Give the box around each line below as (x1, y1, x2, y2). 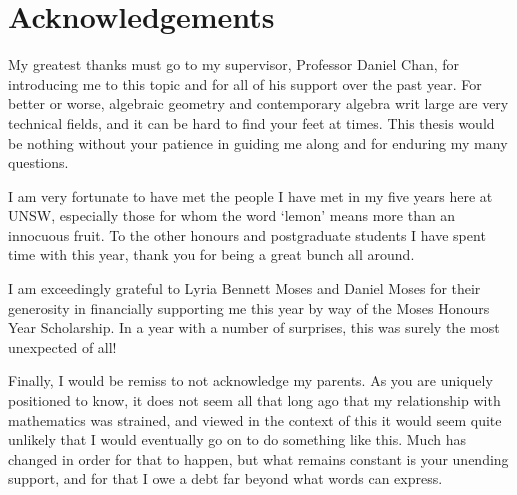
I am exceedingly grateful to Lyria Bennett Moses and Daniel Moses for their (8, 278, 481, 299)
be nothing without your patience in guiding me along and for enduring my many (8, 132, 508, 153)
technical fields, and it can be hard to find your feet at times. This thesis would (8, 112, 495, 133)
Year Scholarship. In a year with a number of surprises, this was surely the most (8, 317, 500, 338)
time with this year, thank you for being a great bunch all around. (8, 244, 415, 265)
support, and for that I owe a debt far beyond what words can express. (8, 468, 443, 489)
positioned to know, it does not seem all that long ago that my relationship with (8, 390, 501, 411)
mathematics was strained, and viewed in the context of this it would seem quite (8, 409, 502, 430)
